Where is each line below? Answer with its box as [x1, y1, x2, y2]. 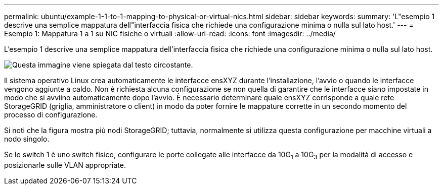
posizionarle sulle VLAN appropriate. [4, 160, 126, 169]
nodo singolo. [4, 135, 50, 143]
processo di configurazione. [4, 110, 98, 119]
